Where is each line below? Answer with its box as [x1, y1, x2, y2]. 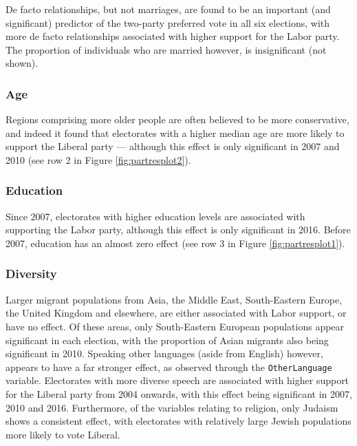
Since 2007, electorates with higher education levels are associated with [6, 209, 305, 223]
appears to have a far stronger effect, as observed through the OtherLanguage [6, 359, 332, 374]
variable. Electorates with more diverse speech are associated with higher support [6, 373, 349, 387]
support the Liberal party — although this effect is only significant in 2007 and [6, 139, 340, 153]
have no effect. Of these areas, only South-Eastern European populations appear [6, 319, 345, 333]
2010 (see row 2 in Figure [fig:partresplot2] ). [6, 152, 191, 167]
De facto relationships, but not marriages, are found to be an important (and [6, 2, 331, 16]
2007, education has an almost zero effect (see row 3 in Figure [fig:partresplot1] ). [6, 235, 345, 250]
